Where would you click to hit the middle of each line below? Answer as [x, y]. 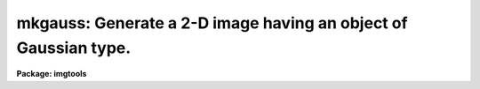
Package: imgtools [52, 74]
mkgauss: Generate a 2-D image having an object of [212, 23]
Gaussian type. [74, 48]
